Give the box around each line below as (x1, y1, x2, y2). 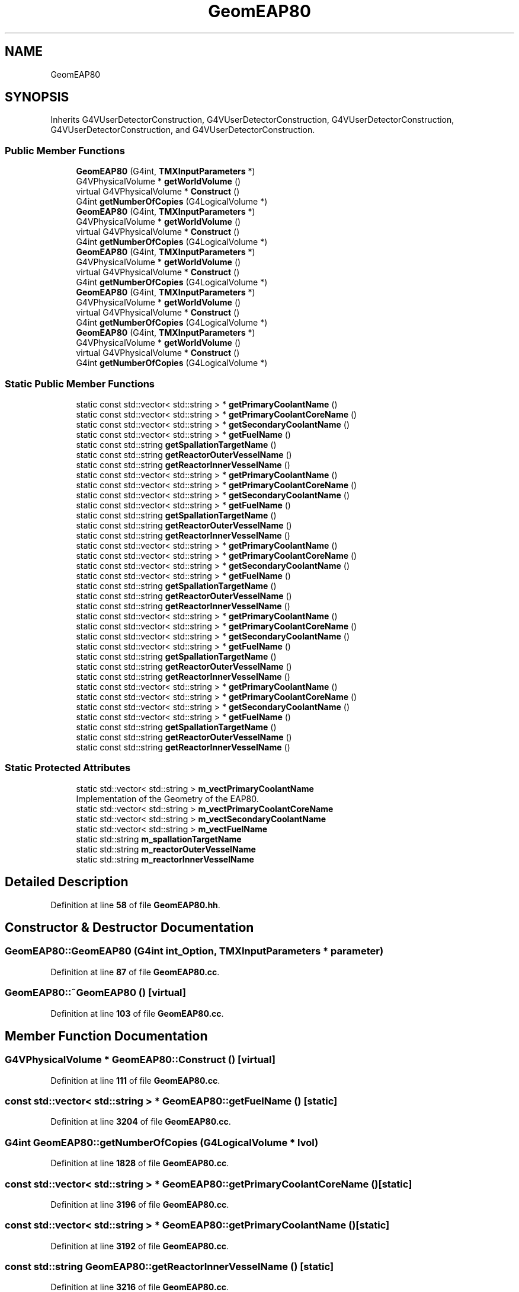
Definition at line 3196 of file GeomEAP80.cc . (50, 1199, 229, 1210)
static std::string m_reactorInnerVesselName (76, 854, 254, 864)
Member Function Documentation (5, 1028, 208, 1043)
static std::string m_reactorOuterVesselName (76, 844, 256, 854)
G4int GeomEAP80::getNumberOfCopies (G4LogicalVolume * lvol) (5, 1136, 319, 1148)
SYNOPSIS (5, 90, 69, 105)
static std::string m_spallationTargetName (76, 833, 242, 844)
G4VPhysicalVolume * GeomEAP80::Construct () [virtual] (5, 1054, 275, 1066)
